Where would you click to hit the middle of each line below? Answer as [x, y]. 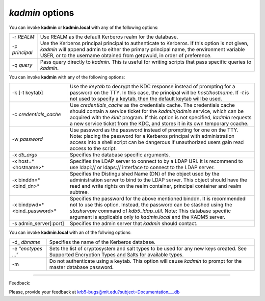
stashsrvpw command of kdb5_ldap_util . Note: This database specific [150, 211]
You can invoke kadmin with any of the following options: [67, 77]
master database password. [81, 267]
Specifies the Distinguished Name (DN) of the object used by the [145, 174]
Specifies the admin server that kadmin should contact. [133, 224]
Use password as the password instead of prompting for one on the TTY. [154, 130]
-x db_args [25, 155]
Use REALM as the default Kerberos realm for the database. [109, 37]
